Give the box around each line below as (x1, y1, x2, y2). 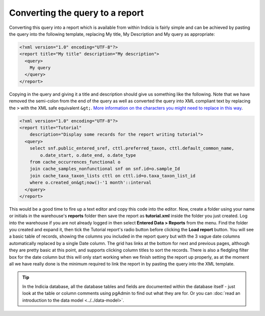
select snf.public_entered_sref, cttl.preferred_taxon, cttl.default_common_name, (29, 146, 235, 151)
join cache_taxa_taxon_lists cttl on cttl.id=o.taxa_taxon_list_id (29, 173, 196, 178)
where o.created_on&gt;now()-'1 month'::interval (29, 180, 152, 186)
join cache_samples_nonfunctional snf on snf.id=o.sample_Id (29, 166, 180, 171)
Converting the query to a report (9, 7, 144, 18)
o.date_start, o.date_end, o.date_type (40, 152, 136, 158)
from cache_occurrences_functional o (29, 159, 121, 165)
